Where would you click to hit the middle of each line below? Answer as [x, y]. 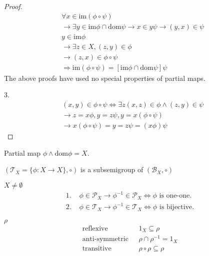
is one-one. [175, 196]
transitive [97, 248]
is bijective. [177, 207]
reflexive [95, 228]
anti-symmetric [105, 239]
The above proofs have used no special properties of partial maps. [105, 78]
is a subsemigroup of [112, 169]
